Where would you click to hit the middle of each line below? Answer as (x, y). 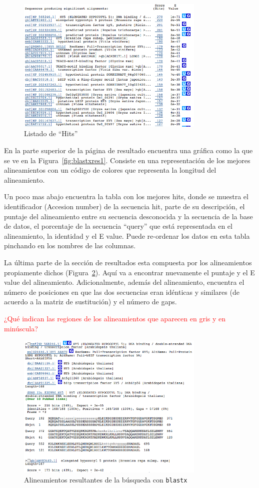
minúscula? (21, 328)
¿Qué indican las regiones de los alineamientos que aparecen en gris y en (115, 318)
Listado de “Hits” (51, 133)
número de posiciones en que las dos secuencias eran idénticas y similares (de (122, 292)
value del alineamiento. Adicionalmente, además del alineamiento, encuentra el (124, 282)
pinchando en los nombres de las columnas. (70, 246)
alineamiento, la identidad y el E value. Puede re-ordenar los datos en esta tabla (127, 235)
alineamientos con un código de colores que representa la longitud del (110, 170)
